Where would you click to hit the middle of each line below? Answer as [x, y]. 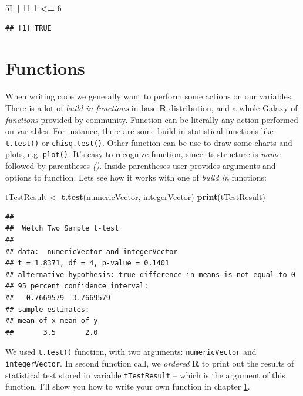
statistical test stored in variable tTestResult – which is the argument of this [145, 375]
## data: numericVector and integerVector [92, 252]
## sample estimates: [48, 309]
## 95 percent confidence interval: [77, 286]
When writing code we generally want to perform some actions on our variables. [149, 96]
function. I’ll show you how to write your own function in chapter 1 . [128, 386]
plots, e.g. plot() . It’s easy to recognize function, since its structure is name [143, 154]
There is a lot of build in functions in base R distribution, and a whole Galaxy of [151, 107]
